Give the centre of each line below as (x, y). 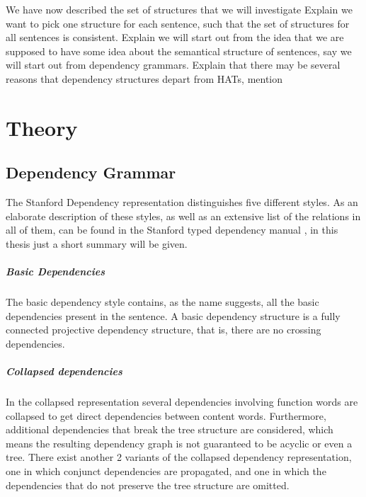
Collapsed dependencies (64, 371)
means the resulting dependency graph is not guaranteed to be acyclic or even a (179, 443)
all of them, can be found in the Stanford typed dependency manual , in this (172, 230)
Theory (42, 127)
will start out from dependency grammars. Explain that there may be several (173, 65)
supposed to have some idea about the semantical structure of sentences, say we (179, 51)
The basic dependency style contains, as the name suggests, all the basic (162, 302)
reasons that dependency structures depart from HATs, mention (144, 78)
